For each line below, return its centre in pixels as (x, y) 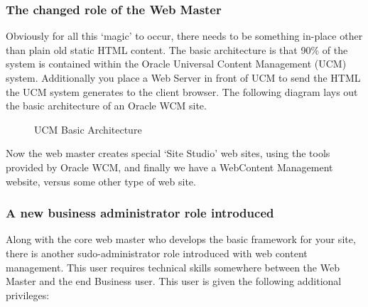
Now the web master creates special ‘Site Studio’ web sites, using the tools (168, 153)
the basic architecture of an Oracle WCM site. (106, 106)
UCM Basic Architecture (88, 129)
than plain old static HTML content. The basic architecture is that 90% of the (177, 49)
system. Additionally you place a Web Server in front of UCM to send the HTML (183, 77)
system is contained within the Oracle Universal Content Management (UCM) (176, 64)
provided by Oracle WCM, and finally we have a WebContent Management (169, 167)
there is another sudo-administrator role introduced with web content (157, 253)
